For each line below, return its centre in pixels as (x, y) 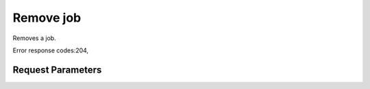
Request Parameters (57, 70)
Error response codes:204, (51, 50)
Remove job (47, 18)
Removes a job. (34, 38)
